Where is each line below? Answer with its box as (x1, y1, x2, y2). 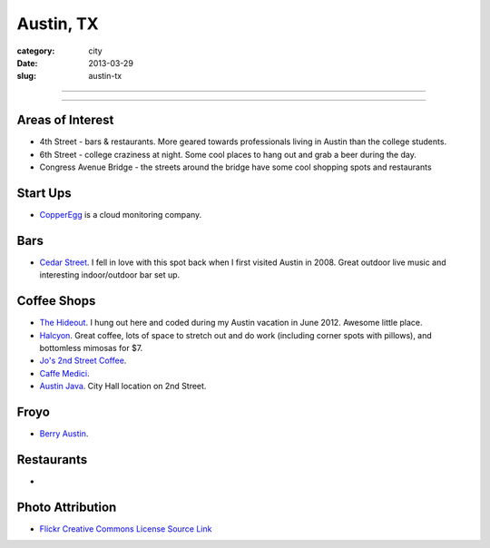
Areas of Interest (16, 113, 114, 128)
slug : (16, 71, 36, 82)
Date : (16, 57, 38, 68)
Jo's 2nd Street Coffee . (39, 355, 127, 367)
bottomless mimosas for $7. (39, 342, 143, 353)
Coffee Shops (16, 293, 96, 308)
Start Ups (16, 185, 72, 201)
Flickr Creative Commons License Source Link (39, 523, 212, 534)
